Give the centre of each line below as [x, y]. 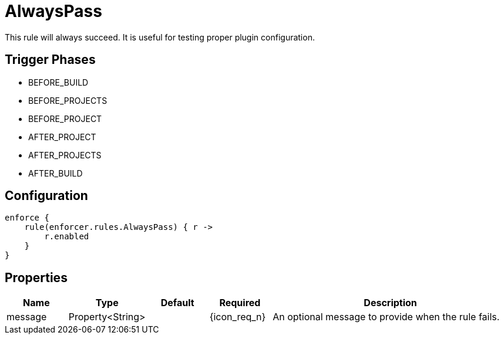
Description [390, 303]
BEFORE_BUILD [58, 82]
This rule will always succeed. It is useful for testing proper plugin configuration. [160, 37]
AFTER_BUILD [56, 173]
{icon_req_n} [238, 317]
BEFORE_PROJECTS [68, 100]
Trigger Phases [50, 60]
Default [177, 303]
